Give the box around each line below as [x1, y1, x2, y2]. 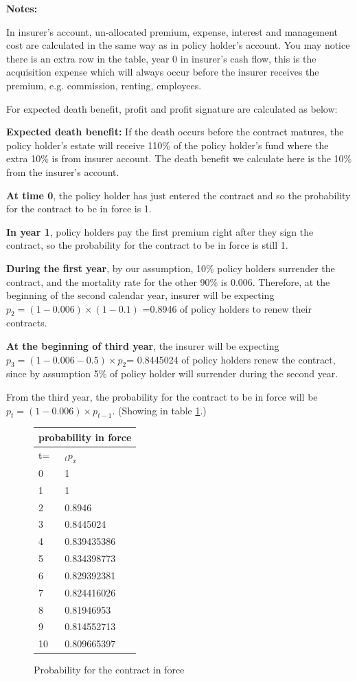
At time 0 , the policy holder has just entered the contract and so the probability [6, 188, 351, 202]
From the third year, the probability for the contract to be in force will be [6, 390, 318, 404]
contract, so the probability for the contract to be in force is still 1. [6, 238, 288, 252]
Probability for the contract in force [34, 662, 185, 677]
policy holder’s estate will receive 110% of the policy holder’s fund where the [6, 137, 329, 152]
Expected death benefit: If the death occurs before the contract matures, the [6, 124, 344, 139]
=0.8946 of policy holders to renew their [142, 301, 312, 315]
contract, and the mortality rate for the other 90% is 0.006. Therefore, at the [6, 274, 330, 289]
